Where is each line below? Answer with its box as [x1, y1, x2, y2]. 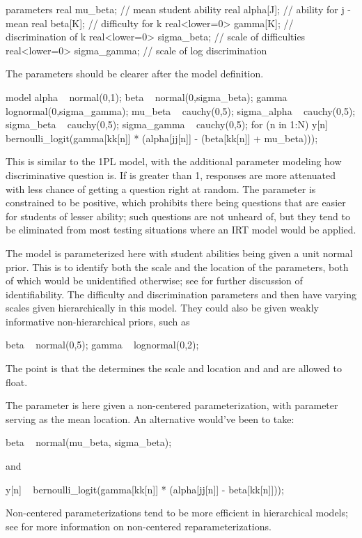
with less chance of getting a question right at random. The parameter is [6, 181, 316, 196]
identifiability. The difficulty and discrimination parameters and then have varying [6, 286, 356, 301]
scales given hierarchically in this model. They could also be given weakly [6, 300, 319, 315]
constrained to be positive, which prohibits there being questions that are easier [6, 195, 346, 210]
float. [6, 374, 28, 389]
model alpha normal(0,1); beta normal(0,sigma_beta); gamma [6, 89, 288, 104]
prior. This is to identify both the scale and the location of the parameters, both [6, 259, 349, 274]
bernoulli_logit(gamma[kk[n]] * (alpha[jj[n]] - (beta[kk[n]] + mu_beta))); [6, 130, 318, 145]
